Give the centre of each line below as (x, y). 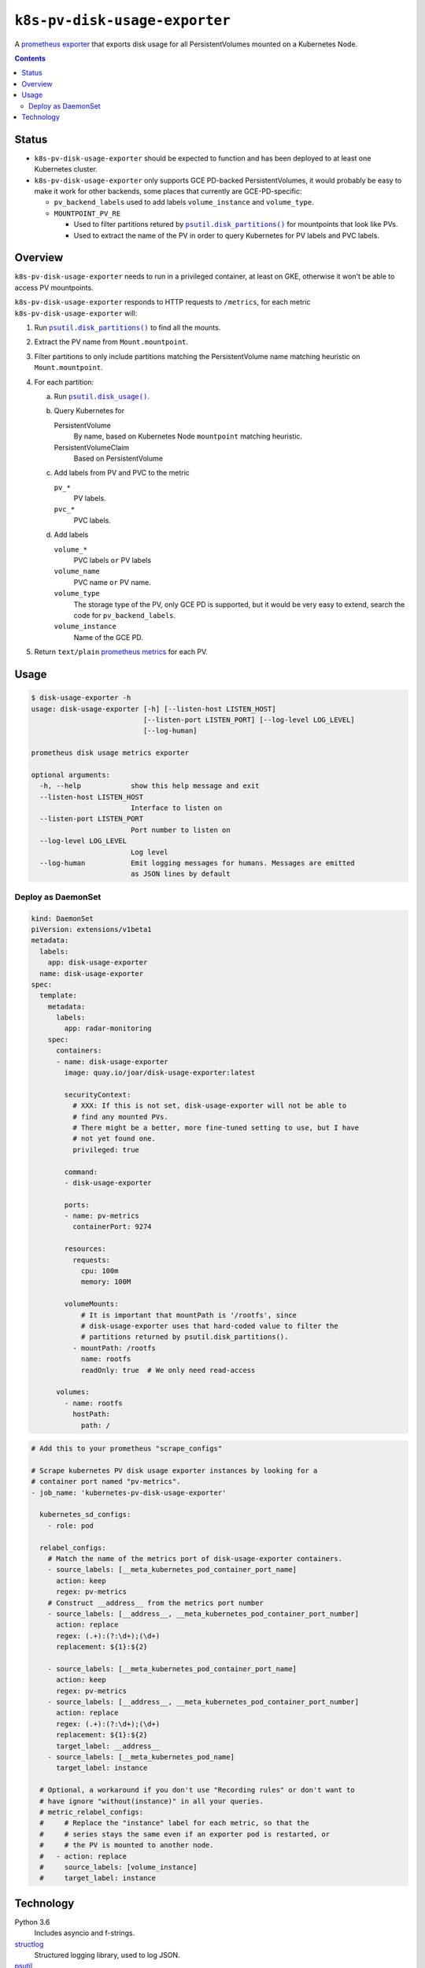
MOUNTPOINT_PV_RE (87, 213)
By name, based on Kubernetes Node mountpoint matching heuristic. (188, 436)
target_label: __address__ (108, 1746)
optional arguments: (70, 775)
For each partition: (64, 382)
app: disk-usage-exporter (98, 963)
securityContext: (98, 1095)
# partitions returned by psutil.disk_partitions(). (185, 1337)
